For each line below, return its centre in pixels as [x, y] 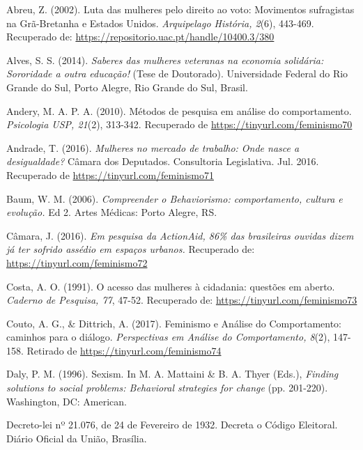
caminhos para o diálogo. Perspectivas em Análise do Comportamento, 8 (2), [168, 337]
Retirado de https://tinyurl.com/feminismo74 [124, 350]
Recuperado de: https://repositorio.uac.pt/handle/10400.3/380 [140, 37]
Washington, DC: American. [67, 401]
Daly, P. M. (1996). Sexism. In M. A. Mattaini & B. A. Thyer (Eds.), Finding [172, 374]
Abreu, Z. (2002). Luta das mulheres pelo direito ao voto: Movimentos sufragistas [180, 9]
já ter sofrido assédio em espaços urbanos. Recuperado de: [131, 249]
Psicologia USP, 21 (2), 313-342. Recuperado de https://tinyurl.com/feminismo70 [179, 124]
